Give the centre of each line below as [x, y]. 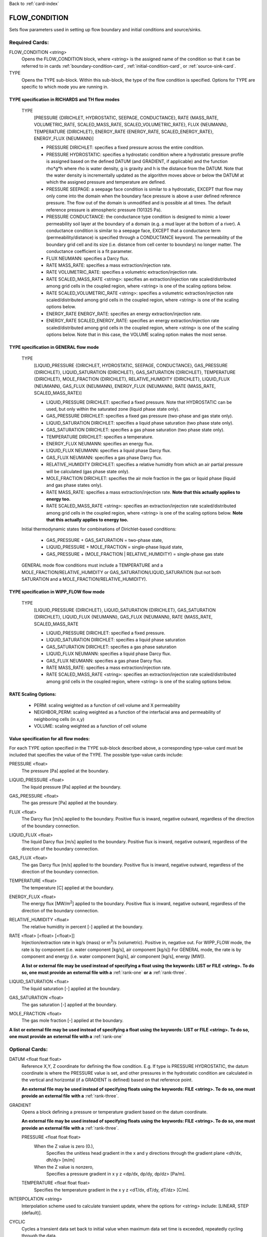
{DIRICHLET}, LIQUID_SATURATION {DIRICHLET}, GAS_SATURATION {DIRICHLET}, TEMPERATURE [135, 372]
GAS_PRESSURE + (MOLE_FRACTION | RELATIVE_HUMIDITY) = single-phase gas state [135, 554]
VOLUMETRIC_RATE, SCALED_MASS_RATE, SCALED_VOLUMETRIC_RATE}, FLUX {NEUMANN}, [131, 125]
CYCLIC [17, 1222]
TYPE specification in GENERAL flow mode [54, 347]
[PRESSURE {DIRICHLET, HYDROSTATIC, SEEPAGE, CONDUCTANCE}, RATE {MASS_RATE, [126, 118]
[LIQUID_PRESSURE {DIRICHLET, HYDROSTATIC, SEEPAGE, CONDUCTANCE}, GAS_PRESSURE [131, 365]
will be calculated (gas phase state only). [88, 471]
